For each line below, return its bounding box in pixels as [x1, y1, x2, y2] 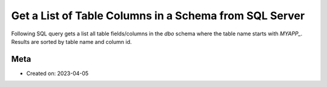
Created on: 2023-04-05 [26, 70, 89, 77]
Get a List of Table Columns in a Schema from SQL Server [11, 9, 305, 22]
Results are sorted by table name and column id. [11, 38, 132, 45]
